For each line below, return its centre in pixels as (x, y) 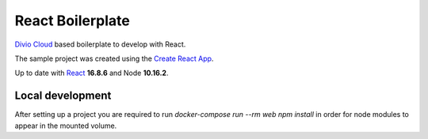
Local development (63, 96)
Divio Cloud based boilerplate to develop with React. (100, 44)
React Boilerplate (72, 21)
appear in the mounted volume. (66, 126)
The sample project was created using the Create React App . (114, 58)
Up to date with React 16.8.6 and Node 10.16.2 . (92, 73)
